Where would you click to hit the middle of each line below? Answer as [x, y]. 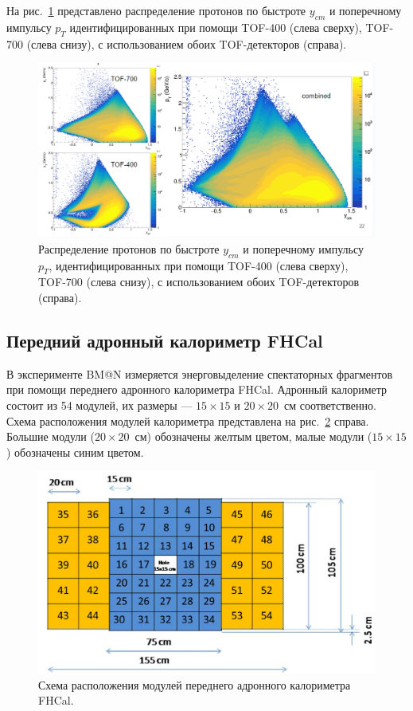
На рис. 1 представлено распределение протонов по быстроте [156, 10]
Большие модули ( [51, 436]
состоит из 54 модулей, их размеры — [99, 405]
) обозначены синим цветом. [75, 452]
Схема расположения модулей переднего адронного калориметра [195, 684]
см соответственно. [330, 405]
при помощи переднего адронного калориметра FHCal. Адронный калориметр [197, 389]
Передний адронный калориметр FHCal [165, 340]
